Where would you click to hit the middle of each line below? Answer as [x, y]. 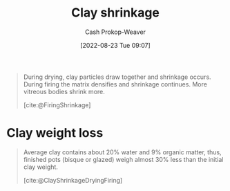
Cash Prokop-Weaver [115, 32]
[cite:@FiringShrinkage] [57, 104]
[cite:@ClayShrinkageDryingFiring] [73, 180]
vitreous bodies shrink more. [64, 91]
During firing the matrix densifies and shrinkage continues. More [115, 84]
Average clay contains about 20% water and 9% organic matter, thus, [122, 152]
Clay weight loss [55, 133]
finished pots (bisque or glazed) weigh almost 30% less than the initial [123, 159]
